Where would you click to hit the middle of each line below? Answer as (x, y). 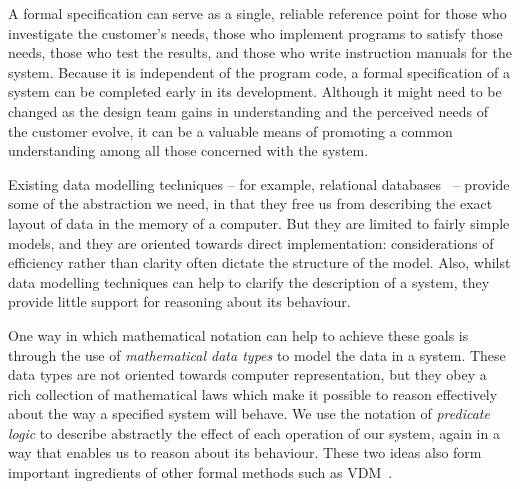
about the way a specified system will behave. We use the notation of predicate (249, 413)
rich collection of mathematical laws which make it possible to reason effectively (253, 393)
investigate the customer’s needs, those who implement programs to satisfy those (255, 32)
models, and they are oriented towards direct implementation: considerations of (251, 242)
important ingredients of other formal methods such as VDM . (200, 472)
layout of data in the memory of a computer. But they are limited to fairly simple (259, 222)
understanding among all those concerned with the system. (188, 150)
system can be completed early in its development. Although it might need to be (255, 91)
